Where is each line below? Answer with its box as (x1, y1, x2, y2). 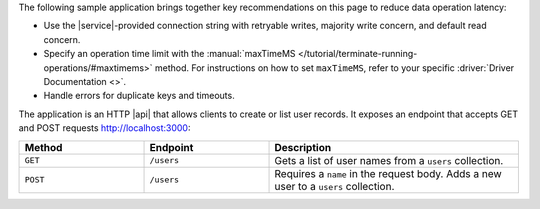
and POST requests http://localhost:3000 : (18, 122, 191, 134)
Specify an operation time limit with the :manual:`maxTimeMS (43, 48, 296, 60)
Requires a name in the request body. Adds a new (274, 166, 502, 180)
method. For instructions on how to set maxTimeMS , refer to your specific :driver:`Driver (155, 61, 515, 74)
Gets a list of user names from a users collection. (274, 153, 504, 167)
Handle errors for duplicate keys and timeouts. (43, 90, 235, 102)
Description (274, 140, 332, 154)
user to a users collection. (274, 179, 395, 193)
